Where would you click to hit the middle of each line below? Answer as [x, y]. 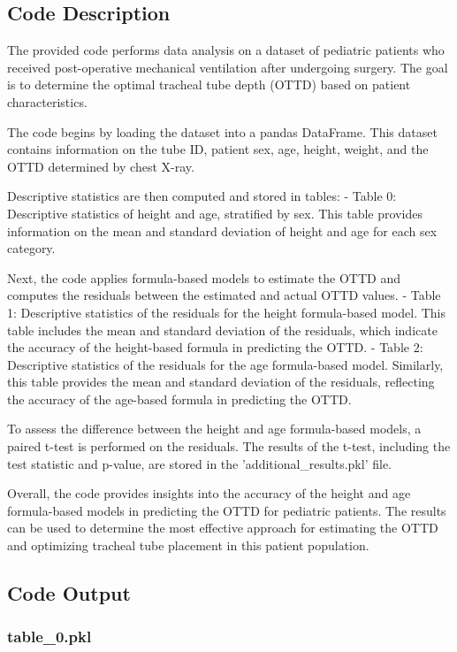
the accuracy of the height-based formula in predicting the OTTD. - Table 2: [215, 347]
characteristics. [47, 101]
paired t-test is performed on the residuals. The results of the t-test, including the [229, 446]
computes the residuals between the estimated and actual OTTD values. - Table [224, 295]
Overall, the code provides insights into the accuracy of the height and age [209, 493]
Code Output [69, 593]
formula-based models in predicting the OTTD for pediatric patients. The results [227, 510]
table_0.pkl [50, 637]
